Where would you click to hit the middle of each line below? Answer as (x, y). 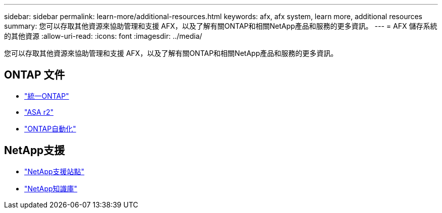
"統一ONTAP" (47, 96)
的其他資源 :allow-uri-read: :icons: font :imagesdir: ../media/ (103, 36)
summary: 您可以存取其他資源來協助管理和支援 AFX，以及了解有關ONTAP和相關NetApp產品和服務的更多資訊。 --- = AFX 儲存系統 (221, 26)
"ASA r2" (39, 112)
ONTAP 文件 (35, 75)
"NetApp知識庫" (51, 188)
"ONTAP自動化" (50, 128)
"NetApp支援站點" (54, 171)
